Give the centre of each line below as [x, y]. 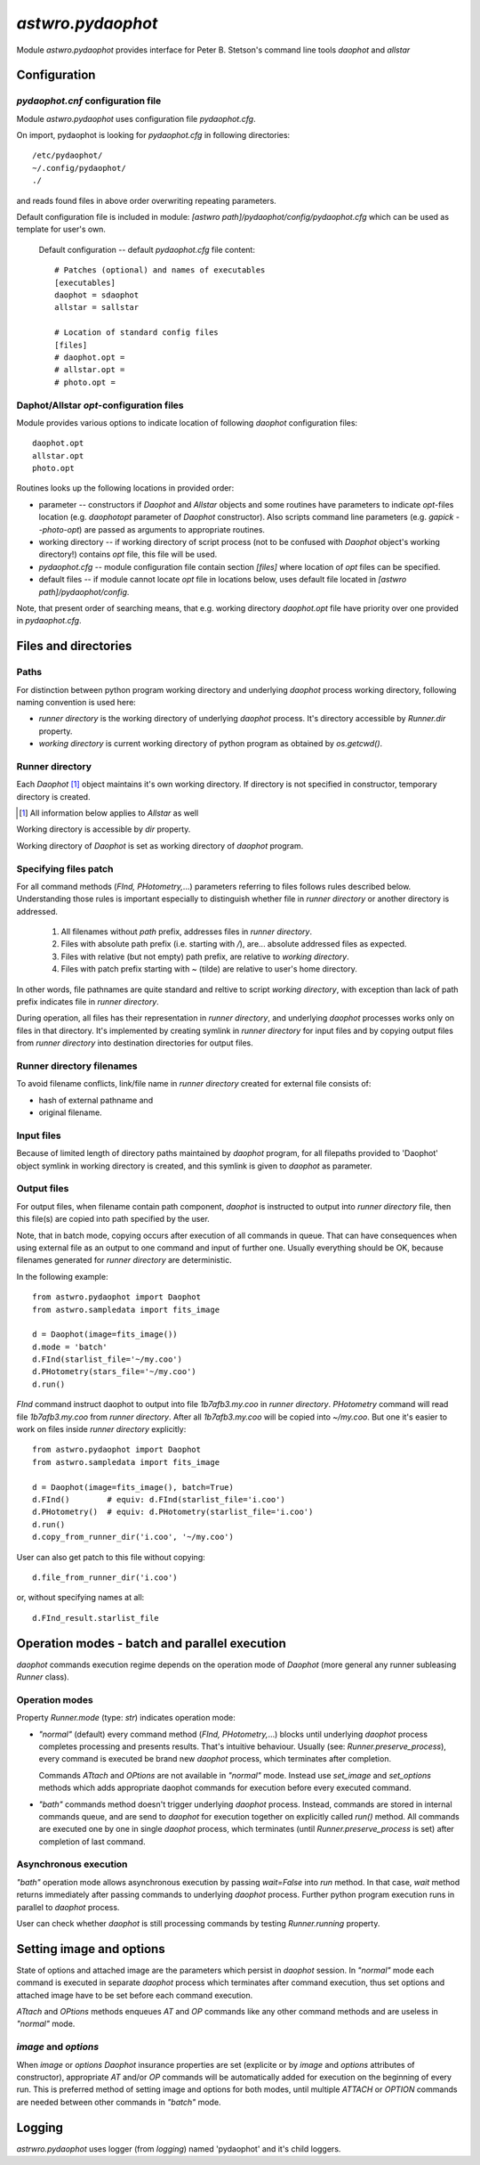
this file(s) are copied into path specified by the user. [113, 1219]
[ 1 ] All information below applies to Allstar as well [109, 813]
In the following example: [62, 1276]
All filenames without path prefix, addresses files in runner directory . [187, 932]
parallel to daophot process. [68, 1907]
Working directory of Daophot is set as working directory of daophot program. [160, 845]
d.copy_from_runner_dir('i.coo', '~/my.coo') [133, 1537]
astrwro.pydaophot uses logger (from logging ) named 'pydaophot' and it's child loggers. [179, 2149]
